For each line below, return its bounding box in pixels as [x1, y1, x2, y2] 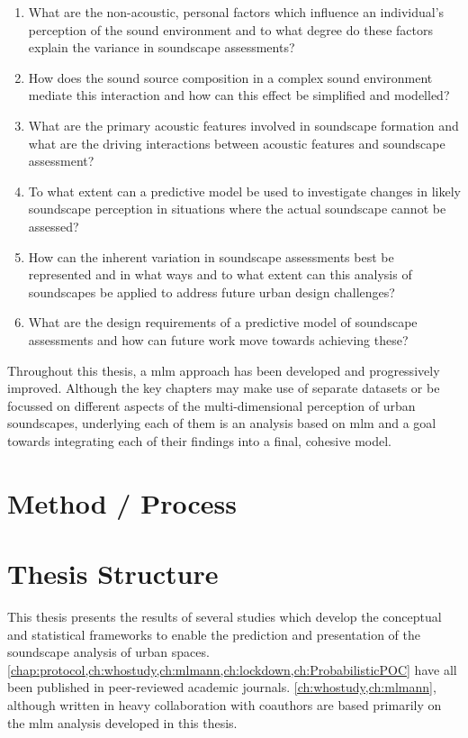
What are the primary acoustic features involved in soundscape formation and [28, 115, 459, 134]
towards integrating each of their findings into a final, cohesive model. [7, 431, 391, 450]
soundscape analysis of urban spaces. [7, 642, 210, 661]
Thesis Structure [7, 555, 219, 592]
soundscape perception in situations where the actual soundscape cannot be [28, 199, 446, 218]
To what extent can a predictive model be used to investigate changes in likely [28, 181, 461, 200]
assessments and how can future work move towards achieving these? [28, 330, 409, 349]
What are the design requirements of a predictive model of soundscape [28, 313, 418, 332]
